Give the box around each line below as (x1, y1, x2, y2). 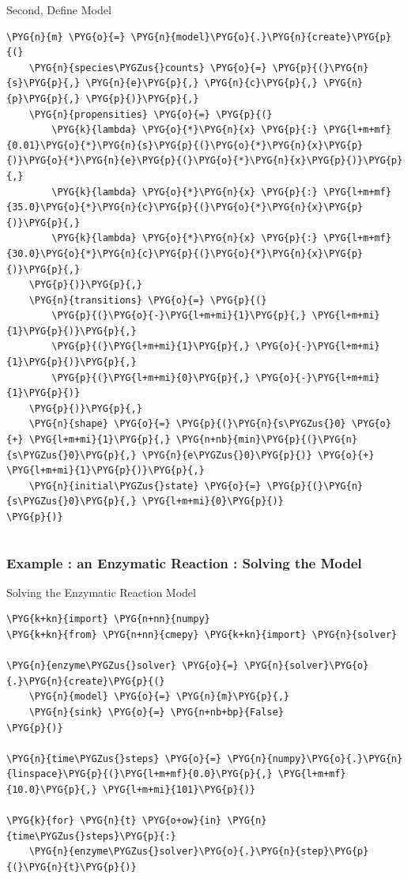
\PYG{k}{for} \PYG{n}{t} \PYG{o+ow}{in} (6, 815, 222, 827)
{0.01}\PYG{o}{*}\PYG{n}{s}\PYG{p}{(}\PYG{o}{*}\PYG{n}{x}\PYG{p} (6, 139, 364, 151)
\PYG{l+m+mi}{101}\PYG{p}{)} (102, 783, 255, 795)
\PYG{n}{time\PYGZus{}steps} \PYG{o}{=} (6, 753, 222, 764)
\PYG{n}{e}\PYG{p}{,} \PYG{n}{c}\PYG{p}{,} (85, 77, 318, 89)
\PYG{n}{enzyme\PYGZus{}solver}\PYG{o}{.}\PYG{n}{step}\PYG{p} (28, 846, 369, 858)
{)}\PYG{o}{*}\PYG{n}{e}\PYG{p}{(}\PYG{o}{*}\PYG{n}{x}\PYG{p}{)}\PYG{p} (6, 155, 403, 167)
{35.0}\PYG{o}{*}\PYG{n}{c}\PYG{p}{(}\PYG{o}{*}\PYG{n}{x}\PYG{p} (6, 202, 364, 213)
